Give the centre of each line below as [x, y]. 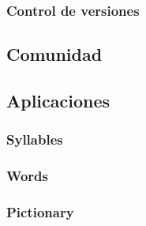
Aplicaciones [58, 101]
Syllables [35, 139]
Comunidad [54, 54]
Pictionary [40, 212]
